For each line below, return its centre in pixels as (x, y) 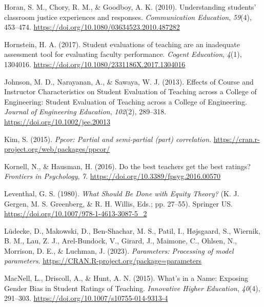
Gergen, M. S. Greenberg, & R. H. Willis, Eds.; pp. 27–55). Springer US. (118, 203)
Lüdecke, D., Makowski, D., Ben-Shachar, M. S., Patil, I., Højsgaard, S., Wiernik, (132, 230)
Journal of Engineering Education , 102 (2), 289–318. (85, 111)
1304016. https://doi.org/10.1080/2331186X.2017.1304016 (95, 64)
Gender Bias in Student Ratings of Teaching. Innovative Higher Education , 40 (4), (132, 288)
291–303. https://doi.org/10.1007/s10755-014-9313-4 (86, 298)
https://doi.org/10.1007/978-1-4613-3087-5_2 (76, 213)
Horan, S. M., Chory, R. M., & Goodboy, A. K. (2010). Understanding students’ (130, 7)
